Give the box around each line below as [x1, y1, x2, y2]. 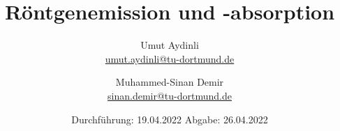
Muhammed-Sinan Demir [115, 75, 224, 89]
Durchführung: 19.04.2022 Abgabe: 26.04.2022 [71, 111, 268, 126]
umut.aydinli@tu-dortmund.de [105, 51, 235, 65]
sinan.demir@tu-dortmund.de [108, 88, 232, 102]
